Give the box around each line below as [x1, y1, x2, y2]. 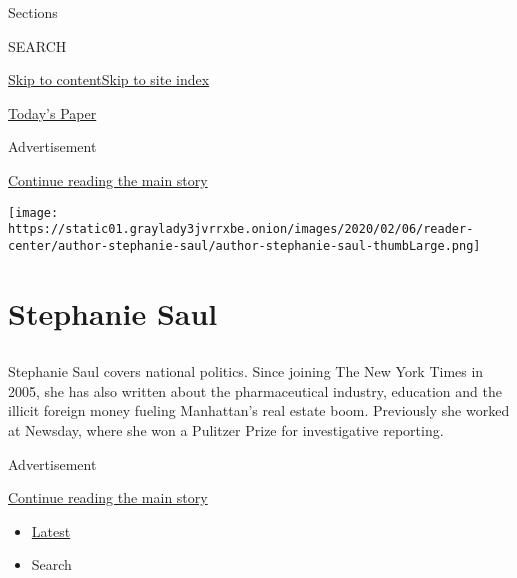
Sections [8, 2, 58, 22]
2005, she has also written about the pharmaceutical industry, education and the [8, 380, 502, 401]
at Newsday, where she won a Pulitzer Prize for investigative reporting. [8, 420, 444, 441]
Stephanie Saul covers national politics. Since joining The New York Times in [8, 361, 484, 382]
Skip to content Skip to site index [8, 69, 210, 90]
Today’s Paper [8, 102, 97, 123]
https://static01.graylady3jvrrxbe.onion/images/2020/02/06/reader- [8, 222, 474, 237]
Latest [31, 520, 71, 541]
